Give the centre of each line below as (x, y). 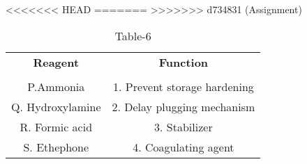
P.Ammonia (56, 86)
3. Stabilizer (184, 126)
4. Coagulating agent (184, 147)
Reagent (56, 62)
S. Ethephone (56, 147)
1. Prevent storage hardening (184, 86)
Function (184, 62)
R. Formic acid (56, 126)
